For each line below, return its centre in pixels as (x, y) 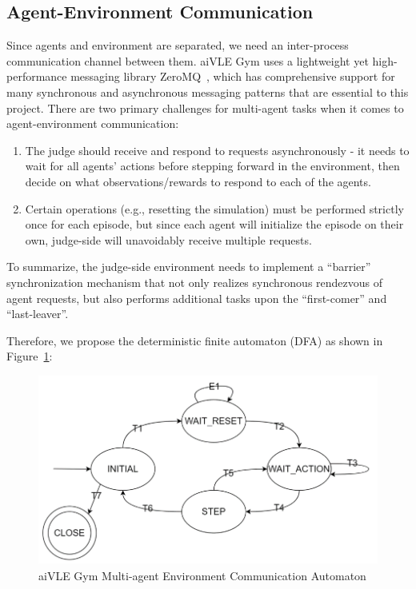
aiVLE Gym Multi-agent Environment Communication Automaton (202, 575)
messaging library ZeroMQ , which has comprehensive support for (233, 76)
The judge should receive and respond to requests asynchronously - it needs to (217, 150)
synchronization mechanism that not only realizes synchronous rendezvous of (195, 282)
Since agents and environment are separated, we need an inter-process (178, 45)
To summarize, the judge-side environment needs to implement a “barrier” (189, 267)
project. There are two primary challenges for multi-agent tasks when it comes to (205, 107)
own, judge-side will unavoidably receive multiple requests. (168, 239)
